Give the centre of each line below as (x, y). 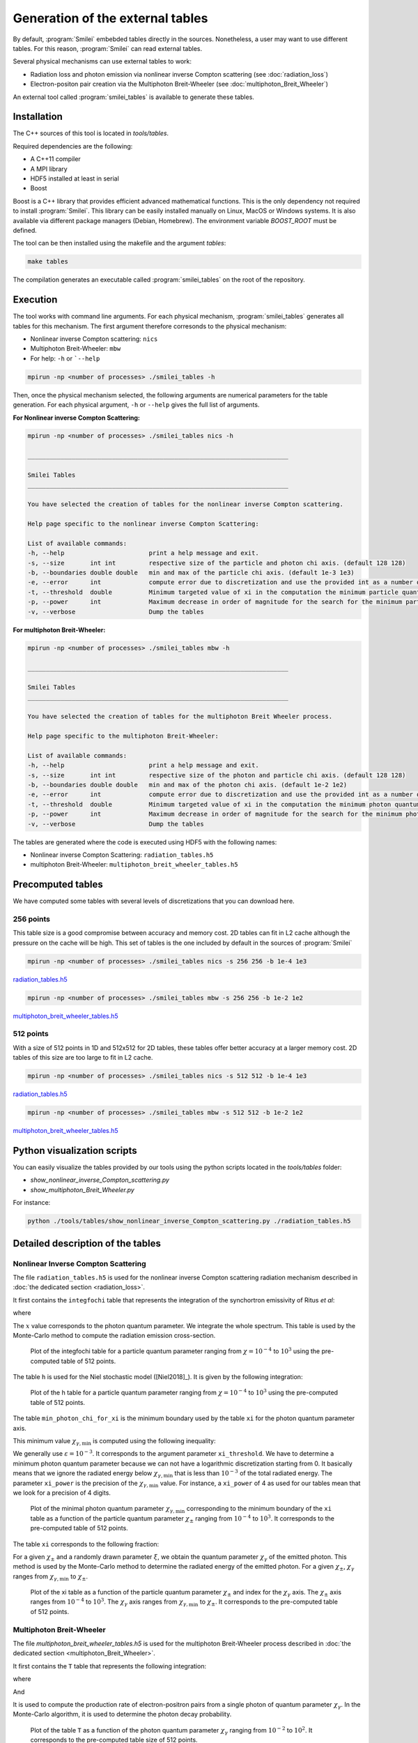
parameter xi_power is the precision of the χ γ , (81, 1484)
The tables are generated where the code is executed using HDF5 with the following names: (145, 842)
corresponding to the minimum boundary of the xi (259, 1509)
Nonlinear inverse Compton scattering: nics (94, 339)
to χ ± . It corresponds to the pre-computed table (269, 1603)
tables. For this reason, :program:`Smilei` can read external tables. (108, 48)
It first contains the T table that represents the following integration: (110, 1666)
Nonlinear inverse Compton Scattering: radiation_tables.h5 (122, 855)
